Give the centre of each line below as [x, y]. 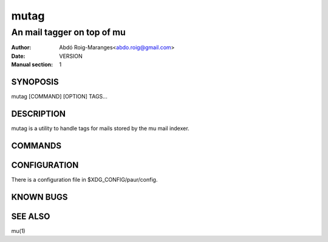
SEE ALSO [31, 216]
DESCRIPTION [39, 113]
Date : [18, 56]
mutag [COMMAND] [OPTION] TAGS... [59, 97]
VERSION [71, 56]
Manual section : [32, 64]
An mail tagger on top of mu [68, 32]
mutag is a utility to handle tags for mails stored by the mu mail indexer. [100, 128]
